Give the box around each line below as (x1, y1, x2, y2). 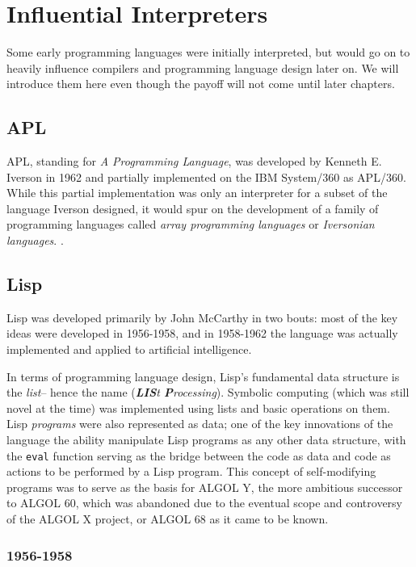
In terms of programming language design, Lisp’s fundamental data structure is (6, 367, 400, 384)
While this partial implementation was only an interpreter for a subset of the (6, 184, 388, 201)
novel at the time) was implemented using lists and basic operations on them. (6, 399, 390, 416)
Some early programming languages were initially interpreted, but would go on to (6, 44, 410, 61)
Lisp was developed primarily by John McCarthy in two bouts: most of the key (6, 309, 398, 325)
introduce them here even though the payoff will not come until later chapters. (6, 75, 395, 92)
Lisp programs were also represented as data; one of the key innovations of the (6, 415, 393, 432)
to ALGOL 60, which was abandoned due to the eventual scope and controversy (6, 494, 402, 511)
